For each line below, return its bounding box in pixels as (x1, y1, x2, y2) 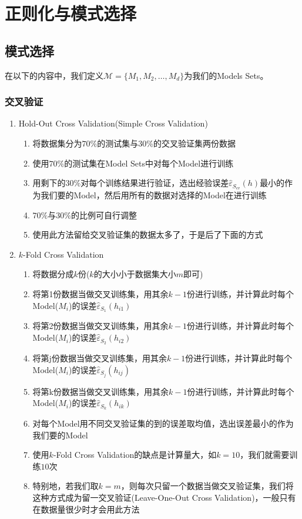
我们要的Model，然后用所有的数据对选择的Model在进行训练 (41, 189, 267, 201)
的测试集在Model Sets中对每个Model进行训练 (64, 157, 234, 169)
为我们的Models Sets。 (184, 69, 269, 81)
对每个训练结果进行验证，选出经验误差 (80, 177, 229, 189)
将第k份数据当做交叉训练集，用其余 (32, 385, 169, 397)
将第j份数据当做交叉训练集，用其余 (32, 351, 167, 364)
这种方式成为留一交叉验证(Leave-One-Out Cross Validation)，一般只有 (32, 491, 296, 504)
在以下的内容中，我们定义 (5, 69, 103, 81)
